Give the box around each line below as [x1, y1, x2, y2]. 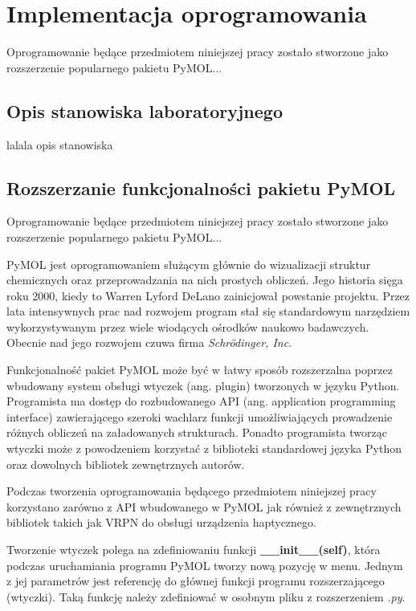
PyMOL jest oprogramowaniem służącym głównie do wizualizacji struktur [6, 255, 371, 272]
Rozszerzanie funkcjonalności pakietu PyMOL [6, 175, 396, 200]
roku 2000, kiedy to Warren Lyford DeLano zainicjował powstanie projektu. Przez [6, 287, 410, 303]
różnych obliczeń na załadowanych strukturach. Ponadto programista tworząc [6, 424, 387, 441]
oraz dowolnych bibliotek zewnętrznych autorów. [6, 455, 245, 472]
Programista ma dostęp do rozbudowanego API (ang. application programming [6, 393, 396, 409]
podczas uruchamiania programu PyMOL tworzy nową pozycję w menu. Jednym [6, 556, 403, 573]
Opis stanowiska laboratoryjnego [6, 98, 283, 123]
